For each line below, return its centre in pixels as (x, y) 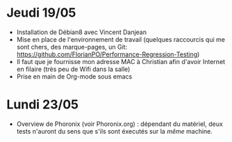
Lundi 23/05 (43, 105)
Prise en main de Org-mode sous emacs (74, 76)
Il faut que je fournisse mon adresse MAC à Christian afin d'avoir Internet (121, 61)
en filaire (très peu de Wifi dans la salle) (73, 69)
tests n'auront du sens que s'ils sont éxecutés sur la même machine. (115, 131)
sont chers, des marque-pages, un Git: (72, 47)
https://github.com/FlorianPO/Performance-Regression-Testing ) (108, 54)
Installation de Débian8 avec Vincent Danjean (82, 32)
